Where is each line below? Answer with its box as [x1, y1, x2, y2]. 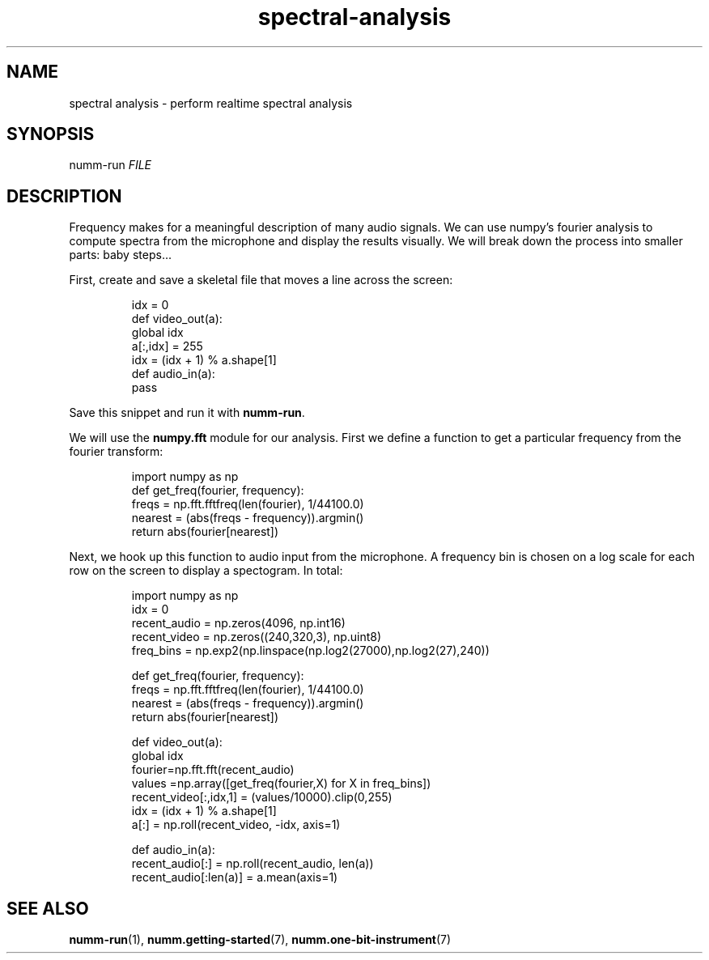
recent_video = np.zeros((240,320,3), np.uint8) [131, 630, 382, 644]
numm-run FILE [69, 158, 152, 172]
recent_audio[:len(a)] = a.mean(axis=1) [131, 870, 338, 885]
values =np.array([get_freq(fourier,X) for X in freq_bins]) [131, 776, 431, 791]
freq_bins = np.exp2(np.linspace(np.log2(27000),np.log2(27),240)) [131, 644, 490, 658]
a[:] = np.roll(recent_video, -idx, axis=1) [131, 818, 341, 832]
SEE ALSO [6, 898, 89, 919]
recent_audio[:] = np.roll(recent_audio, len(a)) [131, 856, 374, 871]
